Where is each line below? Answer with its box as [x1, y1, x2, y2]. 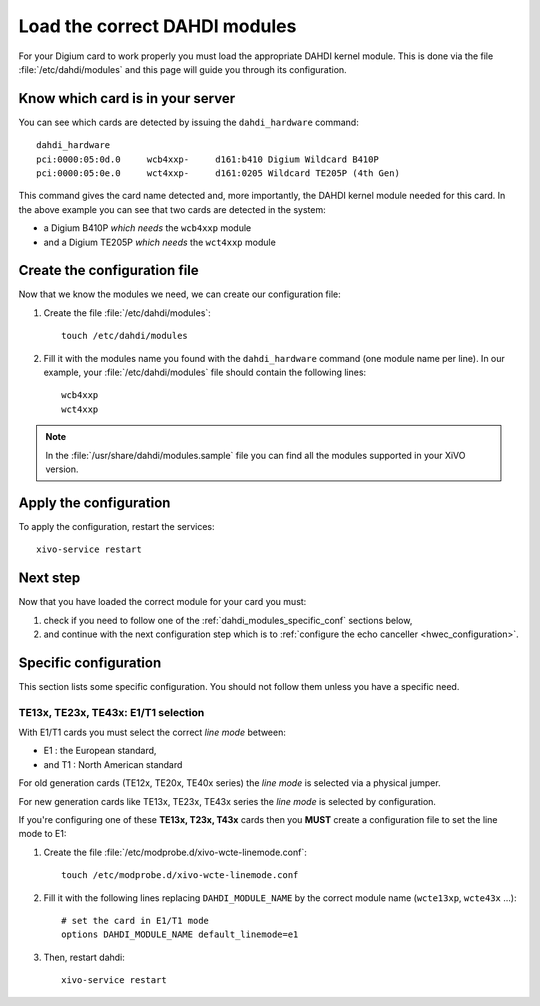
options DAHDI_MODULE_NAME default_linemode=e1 [61, 929, 299, 940]
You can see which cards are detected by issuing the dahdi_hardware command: [18, 116, 359, 128]
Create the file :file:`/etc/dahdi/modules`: [43, 306, 212, 319]
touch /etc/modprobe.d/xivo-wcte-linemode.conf [61, 870, 299, 881]
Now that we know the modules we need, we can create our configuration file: [18, 288, 341, 300]
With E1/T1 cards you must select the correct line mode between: [18, 726, 287, 739]
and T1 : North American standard [43, 758, 183, 770]
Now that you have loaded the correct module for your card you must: [18, 596, 307, 608]
